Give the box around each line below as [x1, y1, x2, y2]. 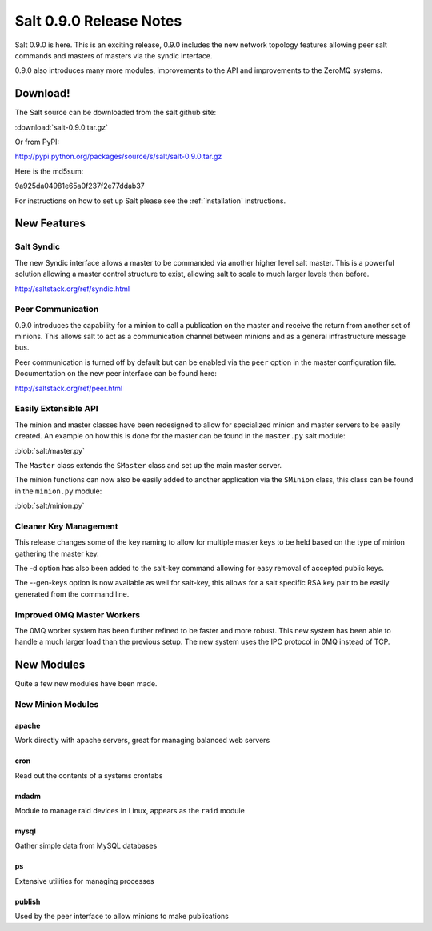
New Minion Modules [14, 699, 99, 709]
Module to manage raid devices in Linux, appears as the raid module [14, 805, 246, 815]
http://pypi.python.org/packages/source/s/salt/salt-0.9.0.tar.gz [14, 152, 222, 162]
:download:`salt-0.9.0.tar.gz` [14, 122, 108, 132]
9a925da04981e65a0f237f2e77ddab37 [14, 181, 145, 191]
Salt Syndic [14, 241, 60, 252]
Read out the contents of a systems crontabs [14, 770, 163, 780]
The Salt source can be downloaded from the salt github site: [14, 108, 217, 118]
